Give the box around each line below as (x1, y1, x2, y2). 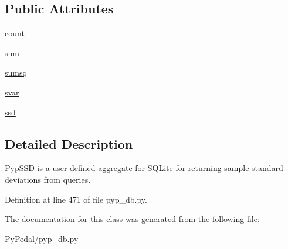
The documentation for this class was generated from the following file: (5, 213, 260, 225)
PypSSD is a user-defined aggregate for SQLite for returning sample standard (5, 162, 283, 174)
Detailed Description (5, 134, 133, 152)
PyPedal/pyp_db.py (5, 232, 79, 244)
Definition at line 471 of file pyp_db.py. (5, 193, 147, 205)
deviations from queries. (5, 173, 91, 185)
